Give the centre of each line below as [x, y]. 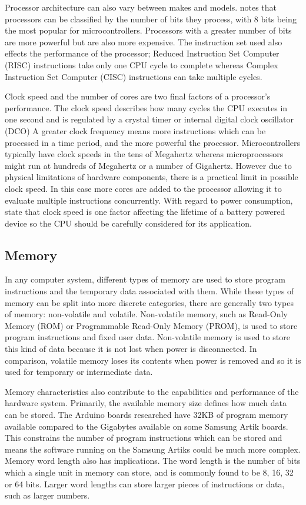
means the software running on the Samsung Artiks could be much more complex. [153, 449]
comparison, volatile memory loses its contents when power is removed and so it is [153, 360]
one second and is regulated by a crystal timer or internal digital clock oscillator [149, 119]
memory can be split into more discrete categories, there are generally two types [149, 302]
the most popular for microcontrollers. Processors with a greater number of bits [148, 30]
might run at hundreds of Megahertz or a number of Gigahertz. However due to [148, 165]
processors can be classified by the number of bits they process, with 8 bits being [151, 19]
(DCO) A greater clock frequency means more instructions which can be [135, 130]
